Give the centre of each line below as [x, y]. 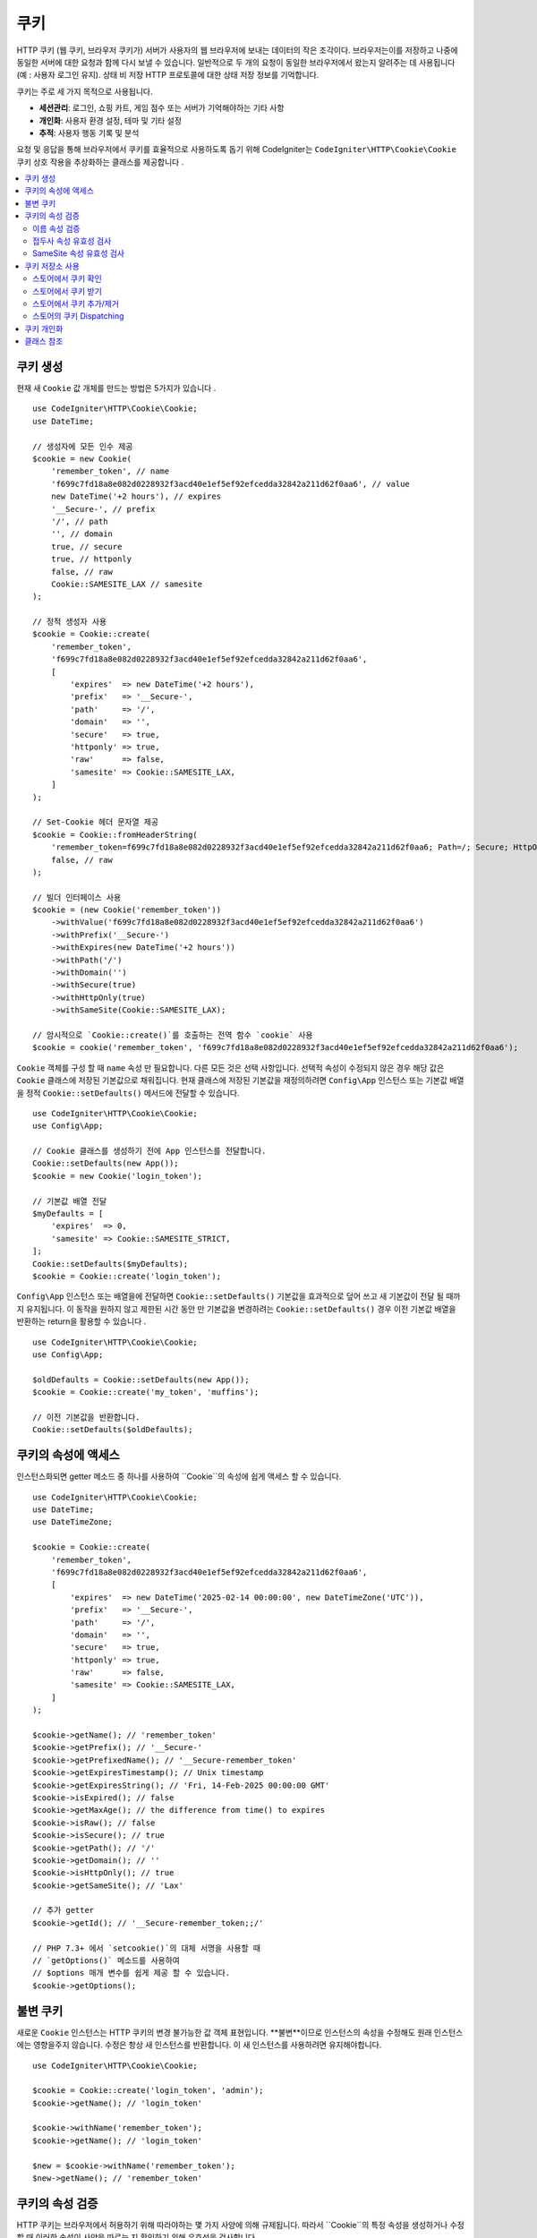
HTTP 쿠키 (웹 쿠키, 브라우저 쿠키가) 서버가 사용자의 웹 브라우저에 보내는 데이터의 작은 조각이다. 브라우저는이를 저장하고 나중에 [237, 50]
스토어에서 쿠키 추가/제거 [76, 303]
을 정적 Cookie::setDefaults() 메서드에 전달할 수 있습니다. [128, 1093]
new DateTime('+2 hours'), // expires [136, 496]
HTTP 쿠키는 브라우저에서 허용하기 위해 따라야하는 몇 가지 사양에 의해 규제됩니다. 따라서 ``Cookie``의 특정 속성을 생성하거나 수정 [240, 2225]
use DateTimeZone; [73, 1522]
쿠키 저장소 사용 [52, 266]
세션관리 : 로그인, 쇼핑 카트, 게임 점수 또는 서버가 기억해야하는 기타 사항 [162, 108]
